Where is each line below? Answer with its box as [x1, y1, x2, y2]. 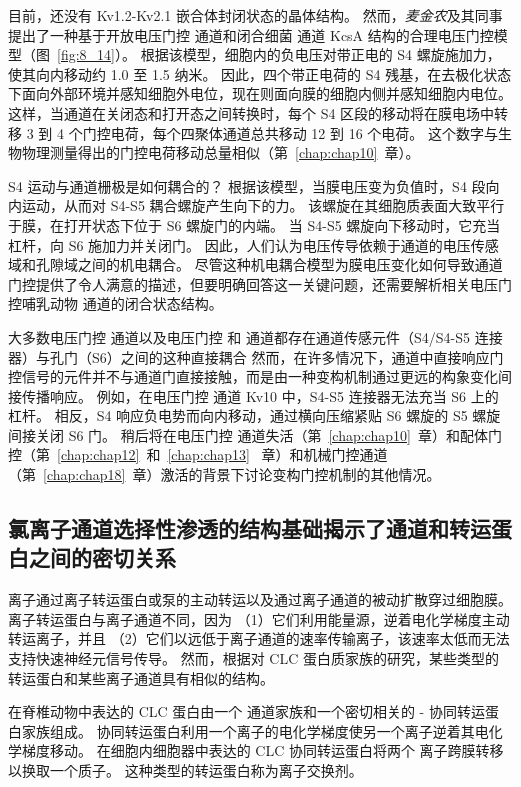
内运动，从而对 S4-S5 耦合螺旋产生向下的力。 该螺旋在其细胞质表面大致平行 [8, 195, 505, 216]
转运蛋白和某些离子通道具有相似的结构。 [8, 667, 274, 688]
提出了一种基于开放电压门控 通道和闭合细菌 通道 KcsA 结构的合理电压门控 [8, 24, 494, 45]
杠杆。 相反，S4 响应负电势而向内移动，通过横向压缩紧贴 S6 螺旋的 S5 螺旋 [8, 405, 501, 426]
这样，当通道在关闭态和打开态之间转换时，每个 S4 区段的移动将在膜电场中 [8, 102, 495, 123]
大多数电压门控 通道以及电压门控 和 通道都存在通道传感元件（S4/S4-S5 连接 [8, 326, 503, 347]
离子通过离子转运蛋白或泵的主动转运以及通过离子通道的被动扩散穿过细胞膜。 [8, 589, 512, 610]
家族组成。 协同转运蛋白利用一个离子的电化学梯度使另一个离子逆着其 [21, 720, 475, 741]
